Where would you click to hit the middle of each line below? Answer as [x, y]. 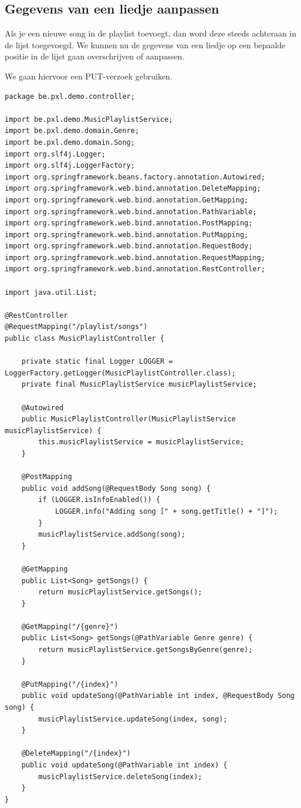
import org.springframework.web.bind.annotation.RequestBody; [129, 246]
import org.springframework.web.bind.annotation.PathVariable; [131, 212]
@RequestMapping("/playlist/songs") [76, 327]
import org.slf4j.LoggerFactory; [70, 166]
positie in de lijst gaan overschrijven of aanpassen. [95, 56]
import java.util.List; [51, 292]
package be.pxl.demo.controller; [70, 96]
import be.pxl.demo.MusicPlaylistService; [89, 119]
